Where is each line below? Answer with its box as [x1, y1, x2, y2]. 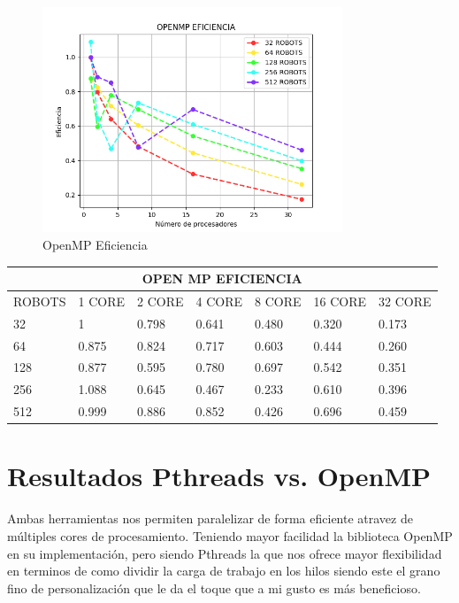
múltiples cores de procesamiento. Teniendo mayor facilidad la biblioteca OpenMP [7, 526, 453, 545]
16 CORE [313, 291, 366, 310]
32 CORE [379, 291, 432, 310]
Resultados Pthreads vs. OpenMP [7, 458, 432, 494]
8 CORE [255, 291, 302, 310]
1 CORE [78, 291, 125, 310]
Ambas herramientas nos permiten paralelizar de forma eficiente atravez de [7, 509, 413, 528]
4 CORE [195, 291, 242, 310]
